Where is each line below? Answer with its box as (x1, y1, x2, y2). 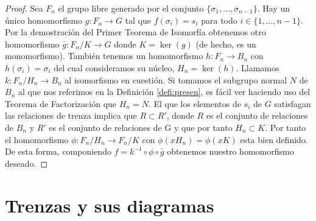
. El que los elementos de (148, 97, 241, 110)
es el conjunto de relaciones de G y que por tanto (49, 121, 233, 133)
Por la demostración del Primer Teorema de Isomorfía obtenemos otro (5, 26, 266, 38)
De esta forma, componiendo (5, 145, 111, 158)
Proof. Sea (5, 2, 43, 14)
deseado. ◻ (5, 156, 48, 169)
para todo (201, 13, 237, 26)
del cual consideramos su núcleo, (54, 61, 175, 74)
